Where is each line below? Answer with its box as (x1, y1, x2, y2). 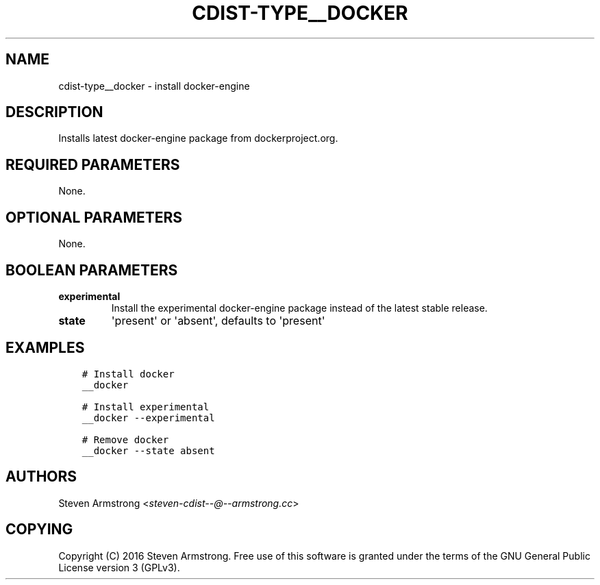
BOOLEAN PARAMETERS (5, 261, 178, 279)
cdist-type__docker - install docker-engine (58, 79, 250, 92)
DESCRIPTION (5, 103, 103, 121)
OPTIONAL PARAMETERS (5, 208, 183, 226)
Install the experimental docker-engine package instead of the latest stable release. (111, 301, 488, 314)
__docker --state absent (82, 445, 215, 456)
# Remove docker (82, 434, 169, 445)
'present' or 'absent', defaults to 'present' (111, 313, 325, 327)
